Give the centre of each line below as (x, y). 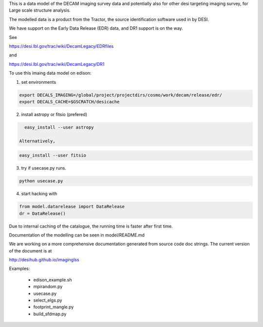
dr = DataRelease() (42, 213)
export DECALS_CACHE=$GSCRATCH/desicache (69, 102)
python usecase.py (41, 181)
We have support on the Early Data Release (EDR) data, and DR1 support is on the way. (96, 28)
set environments (38, 82)
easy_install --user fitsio (53, 155)
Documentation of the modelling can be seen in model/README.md (77, 235)
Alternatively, (37, 141)
